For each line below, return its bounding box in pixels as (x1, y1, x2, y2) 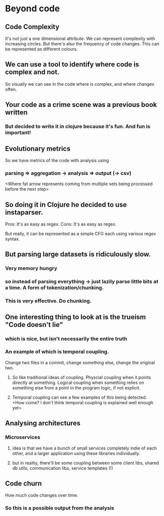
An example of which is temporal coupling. (5, 348, 109, 355)
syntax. (5, 236, 20, 242)
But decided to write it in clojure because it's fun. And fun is (5, 123, 151, 130)
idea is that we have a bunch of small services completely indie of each (12, 445, 157, 451)
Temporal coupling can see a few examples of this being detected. (12, 394, 147, 400)
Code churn (5, 479, 42, 487)
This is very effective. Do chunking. (5, 297, 92, 304)
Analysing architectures (5, 419, 81, 427)
